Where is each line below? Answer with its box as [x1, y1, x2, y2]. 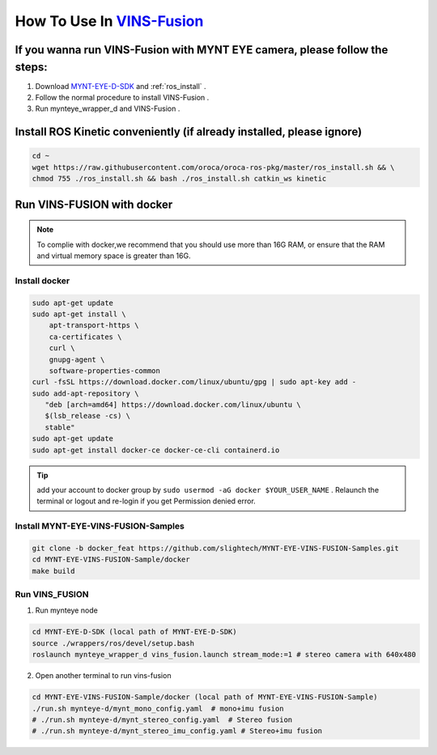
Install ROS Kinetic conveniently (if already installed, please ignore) [15, 125, 363, 139]
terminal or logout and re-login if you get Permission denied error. [36, 496, 257, 506]
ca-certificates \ [49, 332, 122, 341]
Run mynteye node [35, 605, 99, 615]
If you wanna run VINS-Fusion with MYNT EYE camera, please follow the [15, 43, 388, 57]
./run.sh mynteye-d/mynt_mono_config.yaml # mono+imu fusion [32, 704, 284, 713]
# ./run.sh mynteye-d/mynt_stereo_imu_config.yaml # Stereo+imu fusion [32, 727, 323, 736]
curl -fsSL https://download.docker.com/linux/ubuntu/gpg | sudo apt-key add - [32, 377, 357, 387]
